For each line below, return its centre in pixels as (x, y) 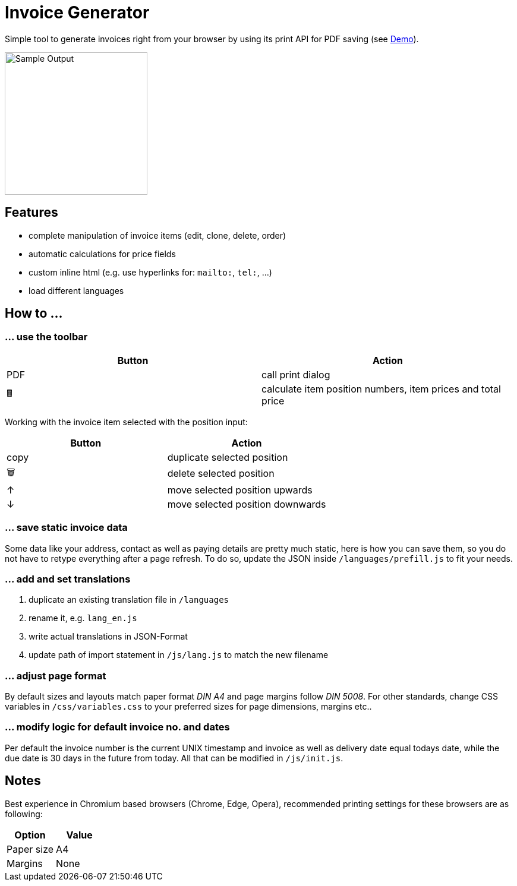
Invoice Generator (77, 12)
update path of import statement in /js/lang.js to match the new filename (179, 655)
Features (31, 213)
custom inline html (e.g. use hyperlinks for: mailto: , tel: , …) (150, 272)
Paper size (30, 849)
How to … (34, 314)
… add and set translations (68, 579)
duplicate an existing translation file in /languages (129, 600)
